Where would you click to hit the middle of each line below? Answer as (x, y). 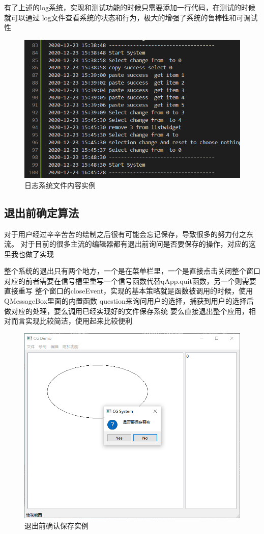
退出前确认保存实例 (56, 525)
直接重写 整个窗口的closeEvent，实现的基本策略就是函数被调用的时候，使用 (129, 291)
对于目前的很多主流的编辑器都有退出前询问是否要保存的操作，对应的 (135, 244)
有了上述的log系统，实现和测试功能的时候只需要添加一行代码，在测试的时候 (130, 7)
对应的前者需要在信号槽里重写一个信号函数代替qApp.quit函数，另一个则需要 (130, 281)
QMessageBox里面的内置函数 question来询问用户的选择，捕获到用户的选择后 (129, 301)
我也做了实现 (32, 253)
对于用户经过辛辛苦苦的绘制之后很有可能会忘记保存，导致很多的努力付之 (125, 234)
